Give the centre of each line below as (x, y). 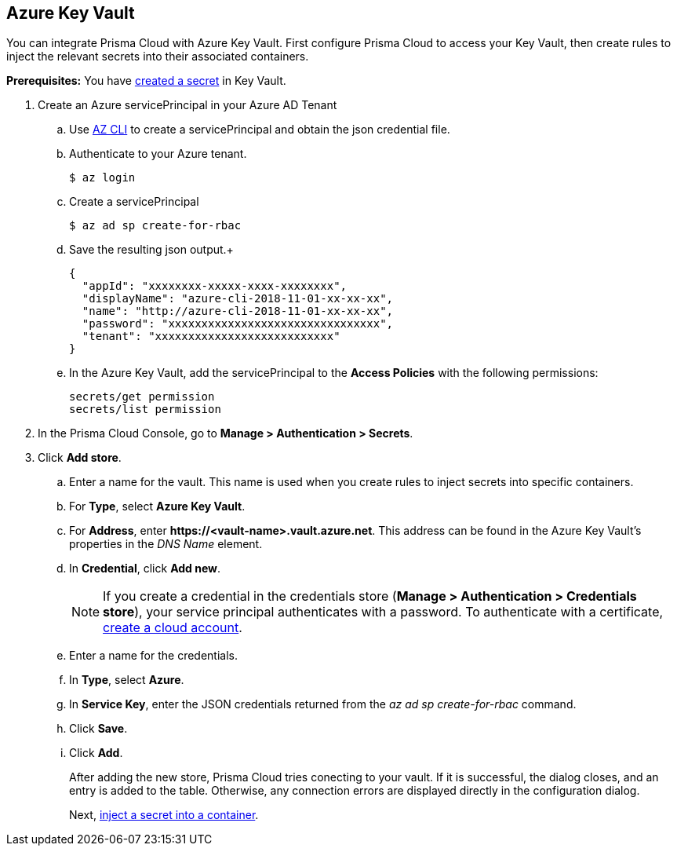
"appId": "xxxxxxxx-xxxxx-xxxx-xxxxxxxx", (215, 286)
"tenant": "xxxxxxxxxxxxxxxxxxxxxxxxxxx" (211, 336)
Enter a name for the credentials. (153, 656)
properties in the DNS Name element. (166, 544)
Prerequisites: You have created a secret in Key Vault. (146, 81)
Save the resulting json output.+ (151, 250)
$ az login (102, 178)
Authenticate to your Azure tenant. (158, 154)
